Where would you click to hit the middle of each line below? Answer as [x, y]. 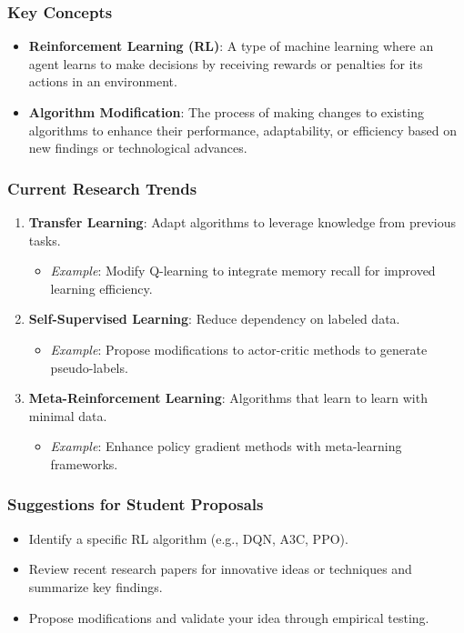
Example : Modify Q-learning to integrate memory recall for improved [243, 271]
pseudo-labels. [89, 367]
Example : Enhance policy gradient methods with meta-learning [226, 446]
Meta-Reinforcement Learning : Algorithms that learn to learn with [228, 398]
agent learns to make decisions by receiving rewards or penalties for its [226, 63]
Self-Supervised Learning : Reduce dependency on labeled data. [214, 319]
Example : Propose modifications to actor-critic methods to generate [239, 349]
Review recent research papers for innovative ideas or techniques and [220, 569]
